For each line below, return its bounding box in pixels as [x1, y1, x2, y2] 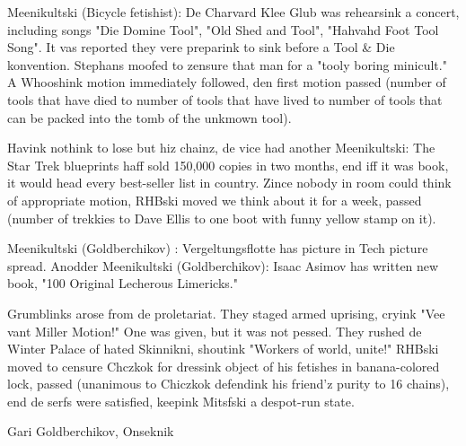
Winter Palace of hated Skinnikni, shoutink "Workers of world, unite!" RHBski [7, 339, 439, 358]
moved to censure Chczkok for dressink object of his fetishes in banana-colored [7, 356, 440, 375]
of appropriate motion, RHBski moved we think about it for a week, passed [7, 190, 422, 209]
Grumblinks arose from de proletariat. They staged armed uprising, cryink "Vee [7, 303, 445, 322]
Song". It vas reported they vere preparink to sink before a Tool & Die [7, 38, 395, 57]
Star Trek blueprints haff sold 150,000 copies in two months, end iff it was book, [7, 155, 449, 174]
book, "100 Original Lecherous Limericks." [7, 274, 238, 293]
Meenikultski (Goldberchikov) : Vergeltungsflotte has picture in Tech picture [7, 239, 428, 258]
